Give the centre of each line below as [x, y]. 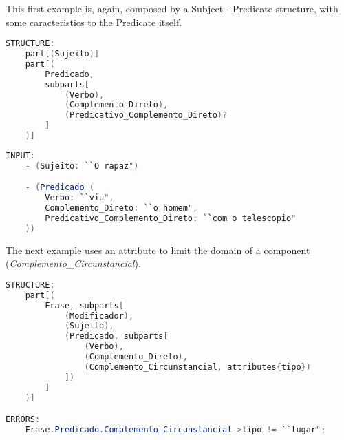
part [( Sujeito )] [62, 54]
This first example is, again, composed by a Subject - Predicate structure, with [172, 8]
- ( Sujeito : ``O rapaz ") [82, 166]
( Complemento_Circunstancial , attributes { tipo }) [197, 367]
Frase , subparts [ [84, 305]
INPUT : [20, 155]
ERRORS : [23, 420]
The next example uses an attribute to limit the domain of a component [158, 250]
